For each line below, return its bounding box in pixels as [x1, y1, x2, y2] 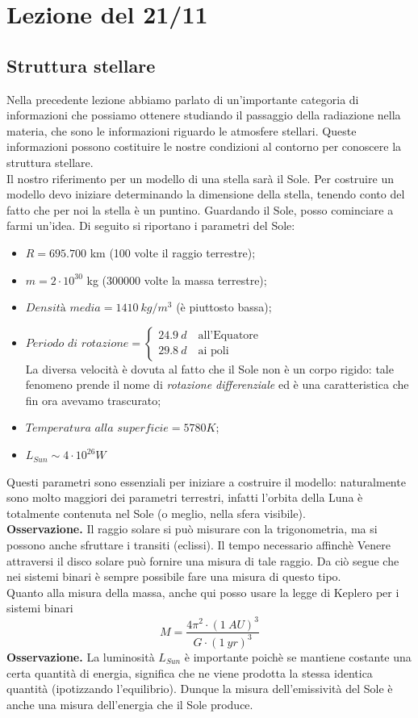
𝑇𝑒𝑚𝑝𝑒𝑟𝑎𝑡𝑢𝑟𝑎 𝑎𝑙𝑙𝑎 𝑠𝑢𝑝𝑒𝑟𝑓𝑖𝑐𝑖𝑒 [25, 423, 169, 435]
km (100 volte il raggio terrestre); [90, 244, 256, 261]
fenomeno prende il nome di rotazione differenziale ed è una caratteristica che [25, 376, 409, 393]
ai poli [198, 345, 229, 357]
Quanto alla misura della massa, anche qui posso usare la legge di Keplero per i [6, 583, 399, 600]
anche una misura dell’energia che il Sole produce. [6, 695, 253, 712]
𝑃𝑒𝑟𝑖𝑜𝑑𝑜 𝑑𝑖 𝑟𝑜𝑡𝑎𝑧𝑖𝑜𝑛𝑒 [25, 337, 129, 349]
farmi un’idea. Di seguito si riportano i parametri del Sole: [6, 217, 295, 234]
